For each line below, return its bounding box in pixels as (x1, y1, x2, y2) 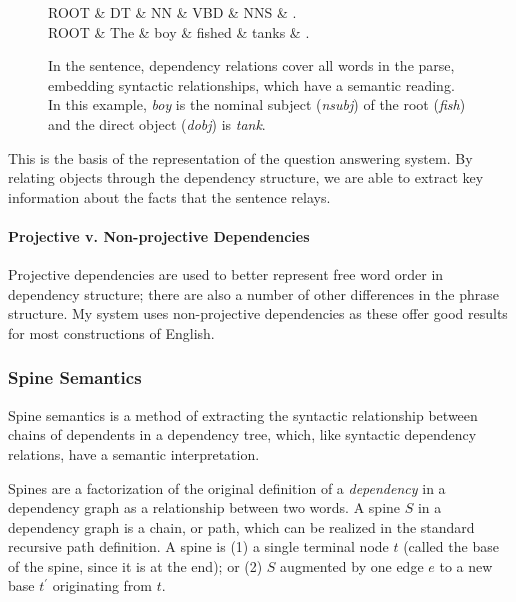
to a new (439, 555, 493, 576)
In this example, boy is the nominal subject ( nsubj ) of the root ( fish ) (48, 94, 466, 115)
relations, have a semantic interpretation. (8, 443, 260, 464)
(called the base (403, 536, 499, 557)
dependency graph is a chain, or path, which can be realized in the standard (8, 516, 475, 537)
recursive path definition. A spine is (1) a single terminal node (8, 536, 389, 557)
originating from (52, 575, 153, 596)
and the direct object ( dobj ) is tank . (48, 113, 266, 134)
